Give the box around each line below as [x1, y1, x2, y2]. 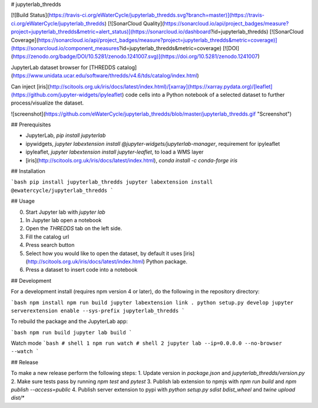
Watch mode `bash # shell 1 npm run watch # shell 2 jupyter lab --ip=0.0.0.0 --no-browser [11, 340, 282, 347]
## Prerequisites [11, 121, 51, 128]
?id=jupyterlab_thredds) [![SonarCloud [210, 28, 304, 35]
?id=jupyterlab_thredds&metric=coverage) [118, 44, 222, 51]
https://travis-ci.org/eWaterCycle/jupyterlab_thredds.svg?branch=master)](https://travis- [48, 12, 265, 19]
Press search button [25, 241, 75, 249]
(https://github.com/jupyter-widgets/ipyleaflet [11, 91, 122, 98]
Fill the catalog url [25, 233, 69, 240]
